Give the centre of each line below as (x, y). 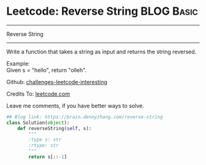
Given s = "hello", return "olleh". (47, 70)
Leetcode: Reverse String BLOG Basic (102, 11)
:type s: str (45, 140)
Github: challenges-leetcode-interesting (57, 82)
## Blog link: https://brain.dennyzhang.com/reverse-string (85, 117)
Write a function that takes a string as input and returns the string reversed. (101, 52)
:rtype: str (44, 145)
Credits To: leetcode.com (38, 94)
